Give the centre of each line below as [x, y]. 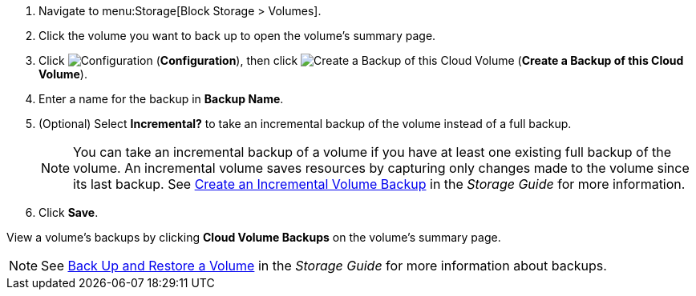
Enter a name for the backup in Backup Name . [161, 99]
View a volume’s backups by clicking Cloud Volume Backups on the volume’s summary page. [254, 237]
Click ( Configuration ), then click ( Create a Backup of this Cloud [361, 60]
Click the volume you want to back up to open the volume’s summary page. [237, 36]
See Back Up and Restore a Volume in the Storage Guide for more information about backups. [324, 266]
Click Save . [69, 212]
